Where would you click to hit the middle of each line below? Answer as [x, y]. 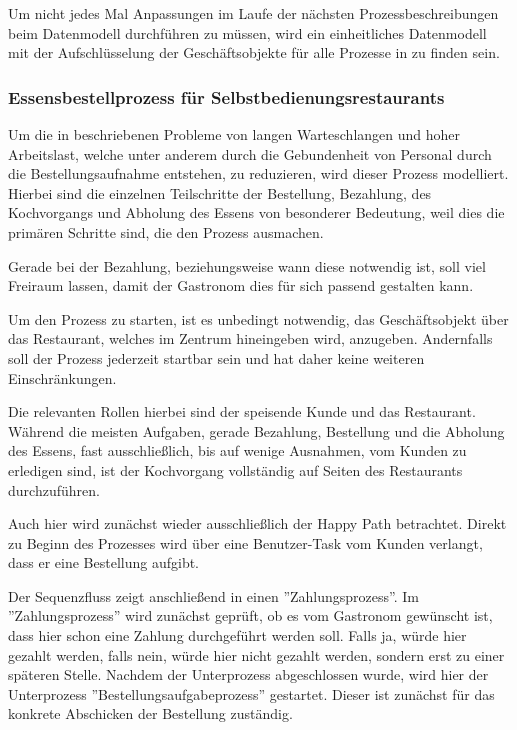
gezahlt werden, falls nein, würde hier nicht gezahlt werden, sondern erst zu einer [256, 654]
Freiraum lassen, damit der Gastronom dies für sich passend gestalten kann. [241, 285]
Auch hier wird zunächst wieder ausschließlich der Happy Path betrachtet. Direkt [257, 523]
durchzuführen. [54, 489]
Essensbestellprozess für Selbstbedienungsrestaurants [226, 96]
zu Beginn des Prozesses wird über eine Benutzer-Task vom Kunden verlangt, [245, 542]
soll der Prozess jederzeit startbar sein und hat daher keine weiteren [216, 357]
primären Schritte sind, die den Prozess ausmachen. [166, 231]
